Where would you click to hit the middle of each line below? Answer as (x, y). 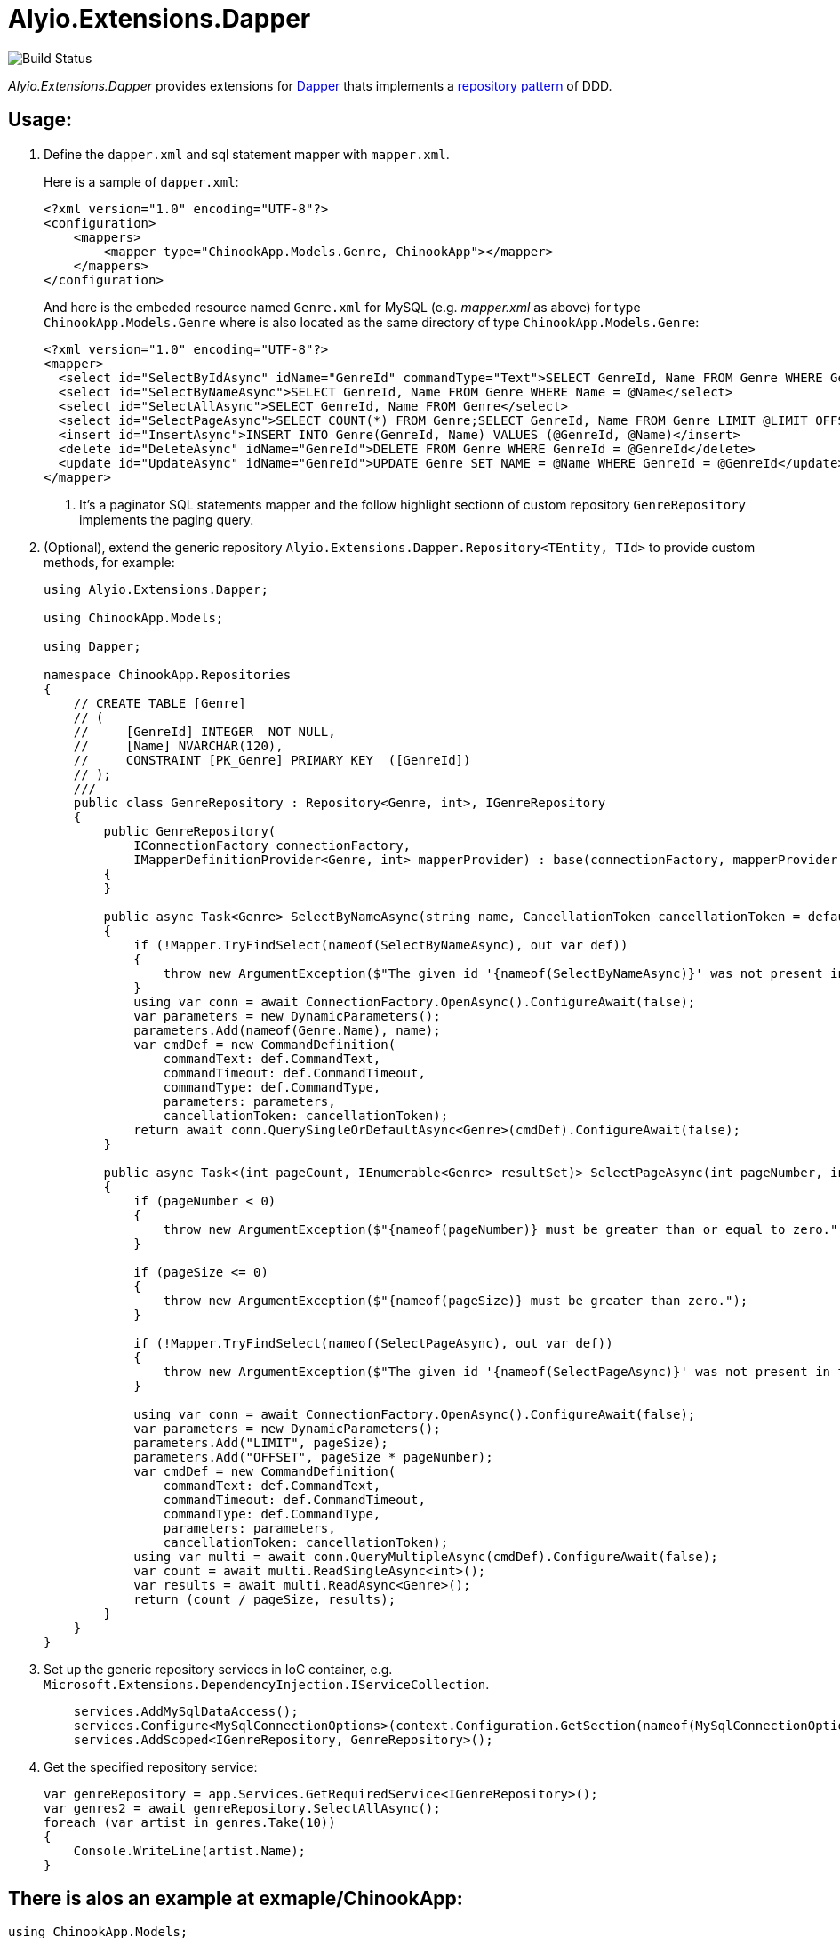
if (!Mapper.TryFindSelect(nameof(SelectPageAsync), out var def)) (373, 1343)
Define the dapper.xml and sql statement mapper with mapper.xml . (247, 154)
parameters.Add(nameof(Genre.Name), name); (287, 1030)
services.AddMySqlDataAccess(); (186, 1711)
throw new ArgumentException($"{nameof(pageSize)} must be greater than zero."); (456, 1300)
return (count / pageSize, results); (265, 1599)
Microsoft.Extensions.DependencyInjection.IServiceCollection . (267, 1684)
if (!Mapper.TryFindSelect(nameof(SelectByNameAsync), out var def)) (381, 945)
